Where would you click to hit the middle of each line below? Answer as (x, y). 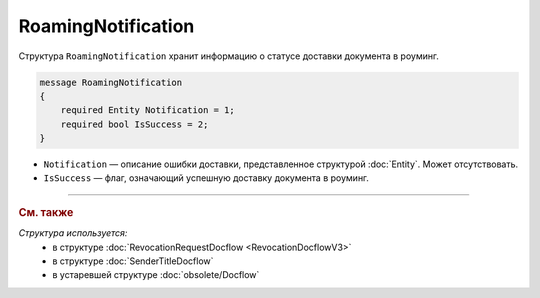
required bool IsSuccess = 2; (134, 124)
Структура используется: (73, 233)
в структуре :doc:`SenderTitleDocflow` (133, 261)
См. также (46, 212)
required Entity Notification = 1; (147, 110)
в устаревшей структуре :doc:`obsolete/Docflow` (156, 275)
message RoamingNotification (111, 82)
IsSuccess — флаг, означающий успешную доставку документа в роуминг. (206, 178)
